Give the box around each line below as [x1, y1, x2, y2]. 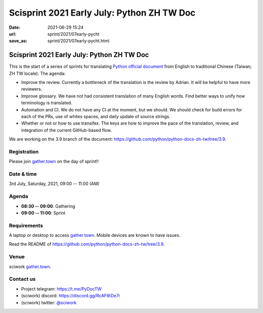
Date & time [9, 171, 37, 178]
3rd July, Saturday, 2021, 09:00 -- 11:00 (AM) [9, 181, 100, 187]
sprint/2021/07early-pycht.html [47, 38, 110, 44]
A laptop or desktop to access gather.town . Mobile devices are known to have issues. [9, 232, 181, 238]
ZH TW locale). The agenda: [9, 70, 66, 76]
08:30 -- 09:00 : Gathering [21, 203, 75, 209]
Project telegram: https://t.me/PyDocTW [21, 286, 102, 292]
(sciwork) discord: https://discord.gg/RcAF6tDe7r [21, 293, 120, 299]
